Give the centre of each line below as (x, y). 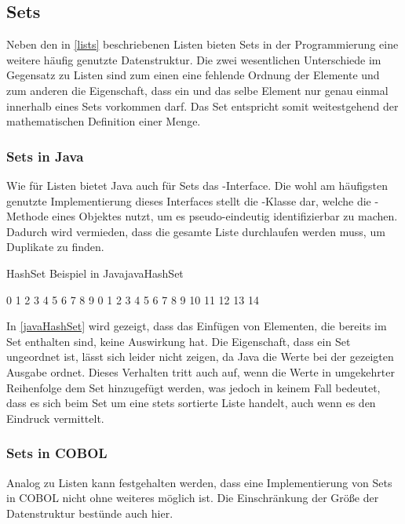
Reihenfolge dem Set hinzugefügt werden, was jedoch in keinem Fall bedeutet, (193, 387)
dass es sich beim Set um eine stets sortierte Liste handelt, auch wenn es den (191, 403)
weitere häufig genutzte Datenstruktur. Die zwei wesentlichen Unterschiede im (194, 59)
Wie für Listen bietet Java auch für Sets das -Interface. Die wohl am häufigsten (197, 185)
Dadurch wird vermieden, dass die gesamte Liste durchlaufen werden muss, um (196, 231)
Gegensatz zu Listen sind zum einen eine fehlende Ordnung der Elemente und (193, 75)
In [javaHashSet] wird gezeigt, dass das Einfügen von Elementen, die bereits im (197, 326)
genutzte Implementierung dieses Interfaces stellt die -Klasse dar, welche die (189, 200)
